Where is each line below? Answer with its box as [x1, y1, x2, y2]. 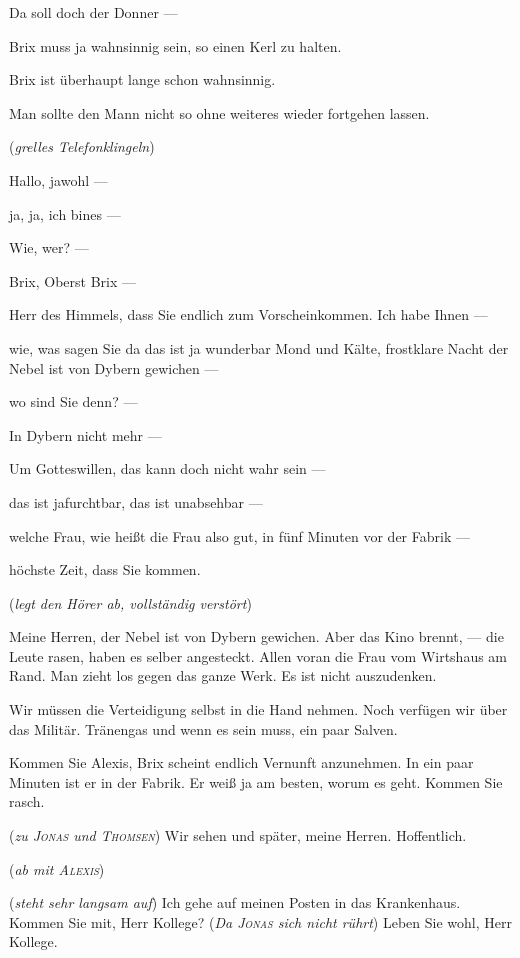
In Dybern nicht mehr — [9, 424, 162, 445]
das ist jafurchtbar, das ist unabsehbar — [9, 491, 263, 512]
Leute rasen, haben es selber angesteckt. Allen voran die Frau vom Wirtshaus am [9, 645, 508, 666]
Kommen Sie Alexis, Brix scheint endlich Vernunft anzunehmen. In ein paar [9, 752, 474, 773]
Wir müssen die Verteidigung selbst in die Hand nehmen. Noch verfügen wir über [9, 699, 508, 720]
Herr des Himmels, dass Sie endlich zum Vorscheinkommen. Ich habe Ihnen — [9, 304, 488, 325]
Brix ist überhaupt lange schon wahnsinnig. [9, 69, 276, 90]
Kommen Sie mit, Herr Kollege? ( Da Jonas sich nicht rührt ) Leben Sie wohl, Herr [9, 911, 512, 932]
